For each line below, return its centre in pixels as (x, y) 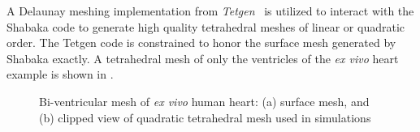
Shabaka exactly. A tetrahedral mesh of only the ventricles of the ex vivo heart (203, 58)
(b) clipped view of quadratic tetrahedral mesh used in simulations (205, 117)
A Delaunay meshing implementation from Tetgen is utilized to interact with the (210, 11)
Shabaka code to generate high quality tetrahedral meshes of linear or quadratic (206, 26)
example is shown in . (60, 74)
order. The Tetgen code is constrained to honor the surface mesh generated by (201, 43)
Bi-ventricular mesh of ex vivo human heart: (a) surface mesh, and (204, 101)
